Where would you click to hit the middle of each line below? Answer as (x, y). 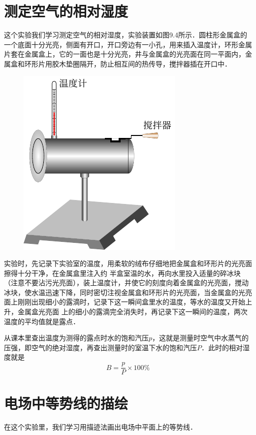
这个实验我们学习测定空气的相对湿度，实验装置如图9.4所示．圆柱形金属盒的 (126, 35)
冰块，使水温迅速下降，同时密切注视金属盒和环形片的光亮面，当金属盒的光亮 (128, 292)
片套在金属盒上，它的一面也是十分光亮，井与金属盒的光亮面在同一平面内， (125, 54)
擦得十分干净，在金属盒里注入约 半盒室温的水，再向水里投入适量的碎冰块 (122, 273)
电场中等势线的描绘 (66, 403)
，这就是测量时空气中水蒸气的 (201, 338)
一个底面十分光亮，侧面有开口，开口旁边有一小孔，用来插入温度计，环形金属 (128, 44)
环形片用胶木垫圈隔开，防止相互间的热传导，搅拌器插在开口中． (128, 63)
